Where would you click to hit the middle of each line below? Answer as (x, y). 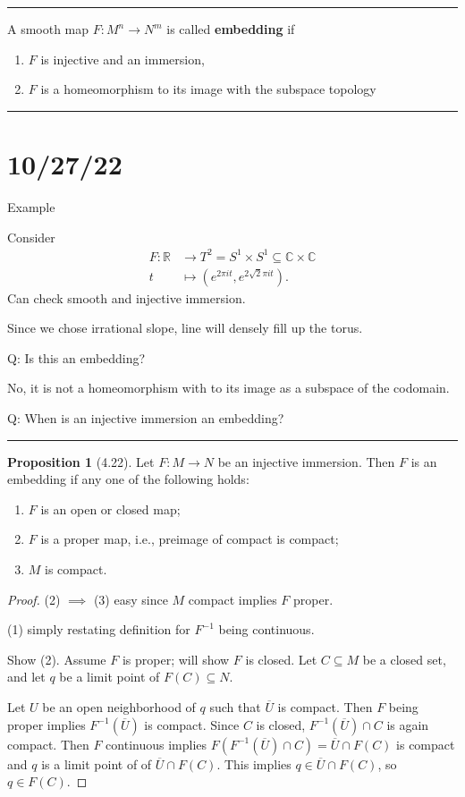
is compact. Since (192, 724)
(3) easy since (131, 599)
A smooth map (48, 29)
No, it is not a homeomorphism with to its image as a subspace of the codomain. (228, 388)
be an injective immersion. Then (306, 461)
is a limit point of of (97, 763)
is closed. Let (281, 659)
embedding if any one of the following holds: (128, 479)
